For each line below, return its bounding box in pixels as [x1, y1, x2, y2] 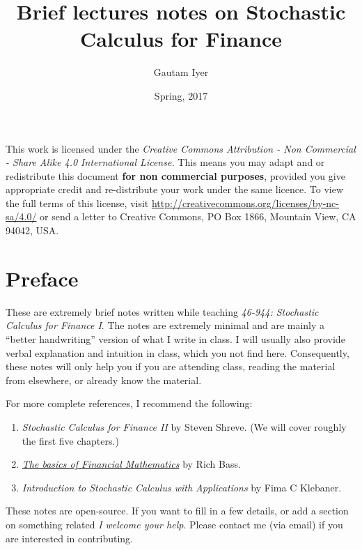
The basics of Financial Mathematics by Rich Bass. [22, 457, 241, 471]
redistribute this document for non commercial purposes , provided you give [6, 168, 345, 183]
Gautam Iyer [153, 65, 209, 79]
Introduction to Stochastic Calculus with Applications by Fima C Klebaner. [22, 480, 342, 494]
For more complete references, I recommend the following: [6, 396, 253, 411]
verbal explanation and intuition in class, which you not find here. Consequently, [6, 345, 349, 360]
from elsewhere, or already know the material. [6, 372, 202, 387]
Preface [6, 263, 79, 292]
